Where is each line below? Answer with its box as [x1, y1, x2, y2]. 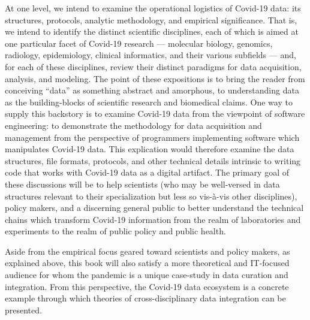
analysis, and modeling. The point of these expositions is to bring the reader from [5, 72, 305, 84]
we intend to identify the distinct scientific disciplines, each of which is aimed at [5, 25, 299, 38]
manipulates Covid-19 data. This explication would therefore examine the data [5, 143, 294, 155]
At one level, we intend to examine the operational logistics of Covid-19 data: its [5, 2, 301, 14]
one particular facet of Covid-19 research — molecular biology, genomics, [5, 37, 273, 49]
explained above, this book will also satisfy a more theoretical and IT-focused [5, 256, 290, 269]
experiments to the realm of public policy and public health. [5, 225, 226, 237]
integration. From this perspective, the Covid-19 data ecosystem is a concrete [5, 280, 289, 292]
